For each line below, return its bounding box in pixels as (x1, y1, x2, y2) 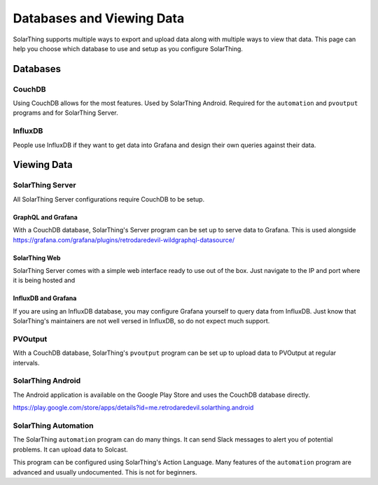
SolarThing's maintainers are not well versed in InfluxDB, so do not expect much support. (13, 317, 270, 325)
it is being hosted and (13, 276, 76, 285)
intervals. (13, 358, 40, 367)
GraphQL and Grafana (13, 213, 78, 221)
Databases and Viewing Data (13, 10, 185, 26)
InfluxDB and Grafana (13, 294, 77, 302)
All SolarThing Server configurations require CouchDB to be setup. (13, 195, 205, 203)
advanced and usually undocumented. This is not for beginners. (13, 468, 197, 476)
